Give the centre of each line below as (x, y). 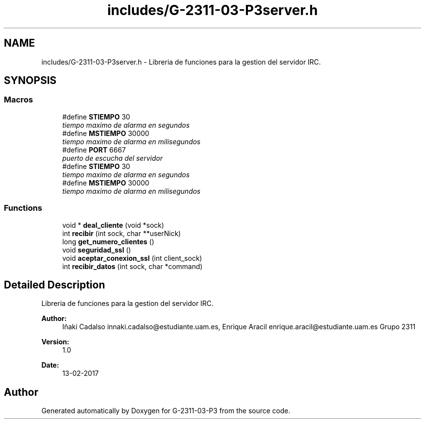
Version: (55, 342)
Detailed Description (55, 285)
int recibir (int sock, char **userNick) (122, 233)
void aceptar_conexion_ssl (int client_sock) (132, 258)
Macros (18, 100)
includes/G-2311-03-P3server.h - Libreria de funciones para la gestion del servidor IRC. (181, 62)
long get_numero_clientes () (108, 241)
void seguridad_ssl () (97, 250)
